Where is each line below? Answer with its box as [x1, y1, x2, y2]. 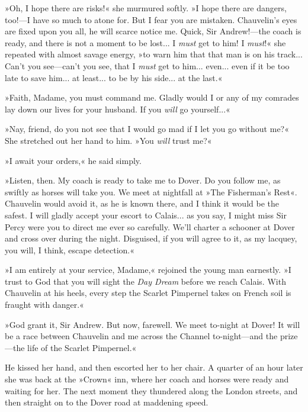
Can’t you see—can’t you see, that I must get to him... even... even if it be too [5, 59, 290, 72]
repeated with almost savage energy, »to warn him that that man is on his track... [5, 48, 303, 60]
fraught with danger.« [5, 298, 84, 311]
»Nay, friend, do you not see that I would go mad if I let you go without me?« [5, 123, 290, 135]
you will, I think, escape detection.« [5, 243, 135, 256]
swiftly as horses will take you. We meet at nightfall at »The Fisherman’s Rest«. [5, 185, 297, 198]
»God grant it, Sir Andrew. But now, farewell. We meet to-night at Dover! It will [5, 318, 300, 330]
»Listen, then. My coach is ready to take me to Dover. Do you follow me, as [5, 174, 281, 186]
